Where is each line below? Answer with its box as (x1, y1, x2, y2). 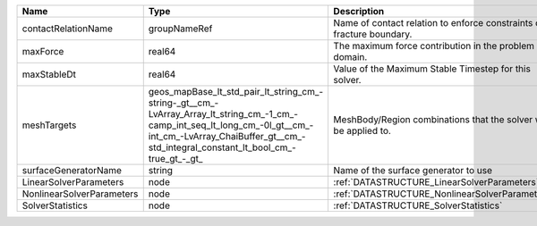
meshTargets (21, 119, 77, 131)
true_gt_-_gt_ (148, 153, 203, 164)
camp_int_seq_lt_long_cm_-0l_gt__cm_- (148, 119, 314, 131)
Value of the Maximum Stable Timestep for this (333, 63, 532, 75)
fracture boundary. (333, 28, 413, 40)
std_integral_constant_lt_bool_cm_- (148, 141, 297, 154)
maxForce (21, 46, 64, 57)
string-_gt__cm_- (148, 96, 219, 109)
